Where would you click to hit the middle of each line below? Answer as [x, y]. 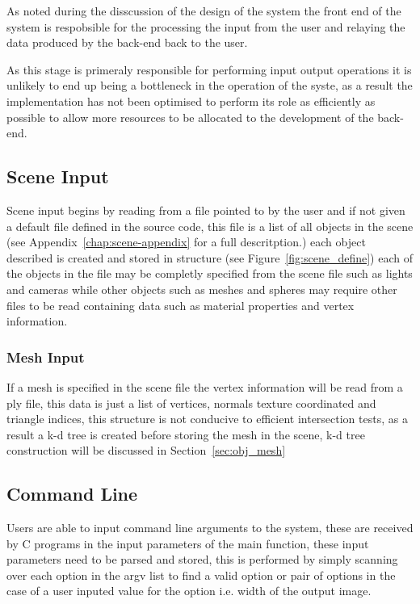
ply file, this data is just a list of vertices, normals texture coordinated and [191, 403]
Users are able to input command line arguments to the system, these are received [210, 528]
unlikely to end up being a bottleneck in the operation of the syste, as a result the [210, 85]
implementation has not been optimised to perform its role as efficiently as [191, 101]
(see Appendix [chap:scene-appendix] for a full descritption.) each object [186, 242]
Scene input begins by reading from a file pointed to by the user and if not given [206, 210]
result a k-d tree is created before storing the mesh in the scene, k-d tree [186, 434]
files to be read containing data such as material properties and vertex [181, 305]
